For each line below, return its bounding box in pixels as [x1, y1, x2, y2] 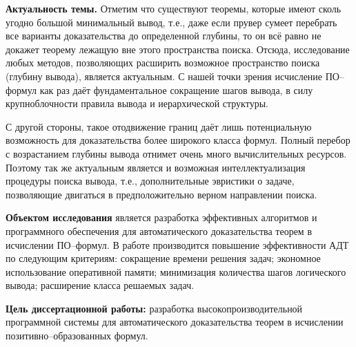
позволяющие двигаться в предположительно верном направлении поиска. [6, 187, 317, 201]
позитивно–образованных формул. [6, 328, 148, 343]
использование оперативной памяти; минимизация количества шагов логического [6, 264, 346, 279]
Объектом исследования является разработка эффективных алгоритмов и [6, 210, 317, 225]
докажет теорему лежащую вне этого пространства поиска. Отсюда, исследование [6, 41, 350, 56]
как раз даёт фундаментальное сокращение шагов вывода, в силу [39, 82, 313, 97]
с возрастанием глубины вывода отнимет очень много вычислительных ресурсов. [6, 146, 347, 160]
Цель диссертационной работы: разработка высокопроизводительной [6, 301, 303, 315]
